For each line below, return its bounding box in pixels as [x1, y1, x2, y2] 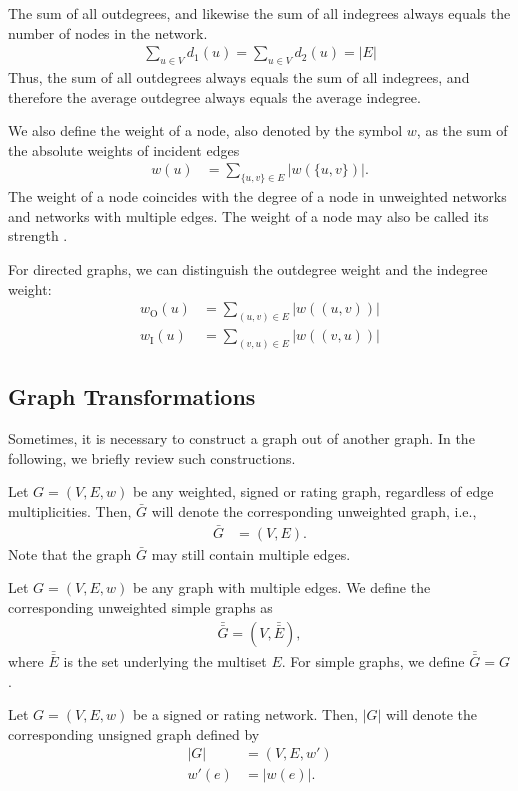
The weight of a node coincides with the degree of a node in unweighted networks [8, 186, 507, 207]
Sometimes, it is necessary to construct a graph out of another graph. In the [8, 428, 475, 449]
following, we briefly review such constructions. [8, 447, 296, 468]
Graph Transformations [8, 381, 256, 412]
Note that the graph [8, 543, 132, 564]
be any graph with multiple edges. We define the [132, 577, 431, 598]
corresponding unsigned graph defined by [8, 723, 260, 744]
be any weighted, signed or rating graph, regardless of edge [132, 481, 494, 502]
